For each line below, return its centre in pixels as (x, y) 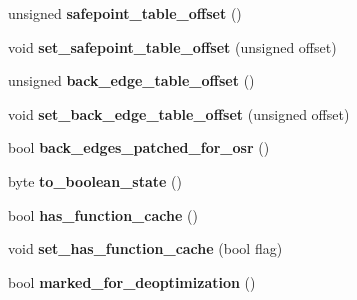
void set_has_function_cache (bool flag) (145, 248)
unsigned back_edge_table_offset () (131, 80)
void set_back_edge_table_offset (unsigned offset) (179, 113)
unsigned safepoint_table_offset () (125, 13)
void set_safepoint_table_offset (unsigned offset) (172, 46)
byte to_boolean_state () (95, 180)
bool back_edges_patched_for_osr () (139, 147)
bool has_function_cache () (103, 214)
